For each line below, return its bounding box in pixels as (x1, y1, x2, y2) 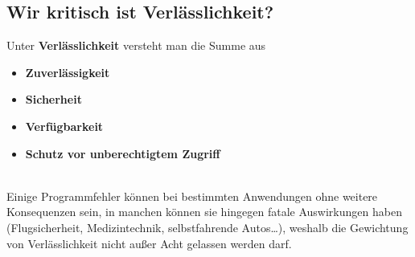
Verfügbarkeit (25, 117, 104, 134)
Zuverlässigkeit (25, 63, 110, 80)
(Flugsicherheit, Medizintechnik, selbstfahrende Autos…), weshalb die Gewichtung (6, 218, 409, 235)
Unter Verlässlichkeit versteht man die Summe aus (6, 37, 266, 54)
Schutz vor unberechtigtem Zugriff (25, 145, 220, 161)
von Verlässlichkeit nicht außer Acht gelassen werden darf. (6, 235, 292, 251)
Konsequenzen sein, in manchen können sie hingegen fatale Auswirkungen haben (6, 203, 402, 220)
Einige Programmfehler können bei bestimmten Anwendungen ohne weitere (6, 187, 378, 204)
